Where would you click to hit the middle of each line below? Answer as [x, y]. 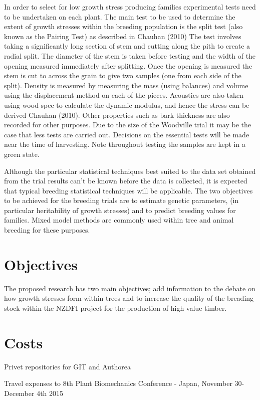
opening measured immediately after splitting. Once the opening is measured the [128, 65]
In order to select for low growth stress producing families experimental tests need [130, 7]
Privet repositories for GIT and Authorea [68, 366]
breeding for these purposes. [47, 230]
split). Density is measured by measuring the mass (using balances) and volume [126, 85]
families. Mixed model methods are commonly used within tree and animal [119, 220]
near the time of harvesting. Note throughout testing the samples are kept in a [125, 144]
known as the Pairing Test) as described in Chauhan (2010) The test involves [123, 36]
